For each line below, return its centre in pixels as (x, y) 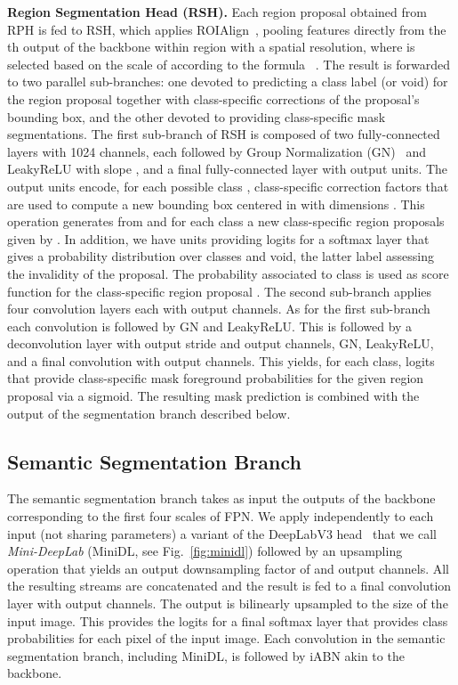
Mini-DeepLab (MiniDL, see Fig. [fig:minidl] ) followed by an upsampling (205, 551)
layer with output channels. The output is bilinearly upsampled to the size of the (228, 603)
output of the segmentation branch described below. (149, 413)
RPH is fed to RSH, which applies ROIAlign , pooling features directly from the (227, 29)
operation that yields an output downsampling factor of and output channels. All (228, 568)
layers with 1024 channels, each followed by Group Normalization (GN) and (217, 151)
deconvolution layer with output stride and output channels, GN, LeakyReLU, (221, 343)
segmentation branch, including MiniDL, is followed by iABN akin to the (206, 655)
